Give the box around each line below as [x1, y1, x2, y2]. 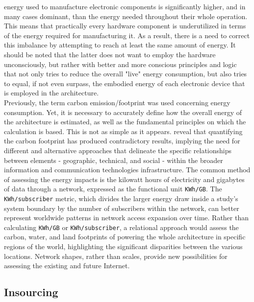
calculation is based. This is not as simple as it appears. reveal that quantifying [4, 126, 243, 136]
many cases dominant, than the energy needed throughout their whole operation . [4, 11, 248, 21]
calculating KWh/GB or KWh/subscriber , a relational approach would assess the [4, 222, 239, 232]
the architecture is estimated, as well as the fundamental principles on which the [4, 116, 246, 127]
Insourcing [4, 284, 58, 300]
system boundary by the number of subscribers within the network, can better [4, 203, 239, 213]
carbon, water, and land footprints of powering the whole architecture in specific [4, 232, 246, 242]
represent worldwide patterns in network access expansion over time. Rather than [4, 212, 249, 223]
